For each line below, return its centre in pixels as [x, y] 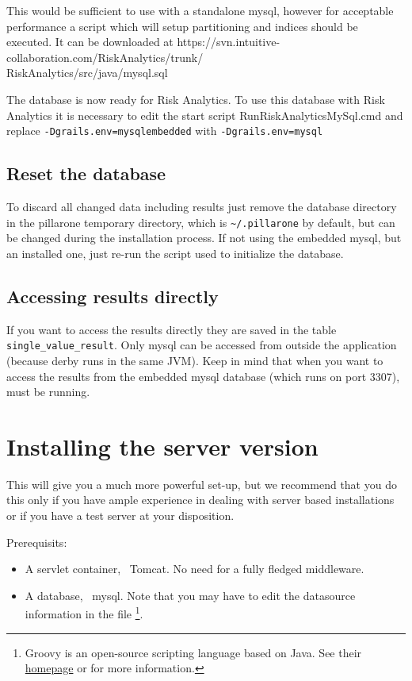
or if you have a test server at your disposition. [120, 515]
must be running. [48, 392]
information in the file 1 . [84, 613]
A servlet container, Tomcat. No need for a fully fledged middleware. [195, 569]
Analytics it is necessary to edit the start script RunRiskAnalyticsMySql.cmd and [205, 115]
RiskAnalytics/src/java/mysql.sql [87, 73]
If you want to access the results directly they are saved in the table [172, 329]
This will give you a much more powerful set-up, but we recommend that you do [202, 484]
